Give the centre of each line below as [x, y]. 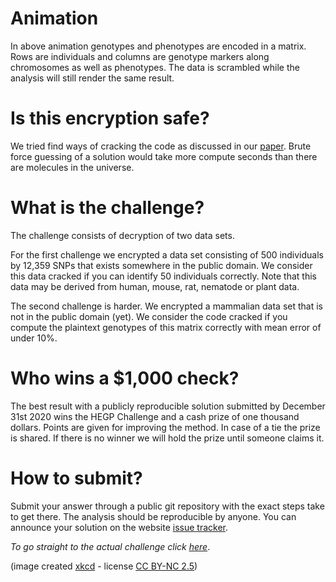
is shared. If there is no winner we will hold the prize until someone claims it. [167, 438]
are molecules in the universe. [72, 167]
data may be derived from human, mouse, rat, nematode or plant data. [155, 286]
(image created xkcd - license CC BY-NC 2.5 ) [104, 566]
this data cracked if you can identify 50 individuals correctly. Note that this [163, 276]
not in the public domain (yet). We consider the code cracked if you [149, 316]
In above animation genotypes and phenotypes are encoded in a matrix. [158, 46]
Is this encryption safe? [110, 118]
